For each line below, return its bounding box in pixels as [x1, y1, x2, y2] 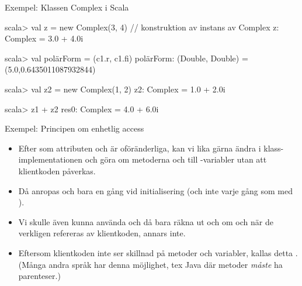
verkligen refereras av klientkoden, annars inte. [18, 227, 186, 239]
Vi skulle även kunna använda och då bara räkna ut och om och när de [18, 215, 273, 228]
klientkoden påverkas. [18, 164, 96, 177]
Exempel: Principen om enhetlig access [5, 122, 144, 135]
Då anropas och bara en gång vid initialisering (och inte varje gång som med [18, 184, 293, 197]
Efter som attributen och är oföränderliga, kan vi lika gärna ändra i [18, 142, 261, 154]
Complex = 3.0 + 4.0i [5, 32, 84, 44]
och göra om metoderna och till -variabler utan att [85, 153, 267, 166]
